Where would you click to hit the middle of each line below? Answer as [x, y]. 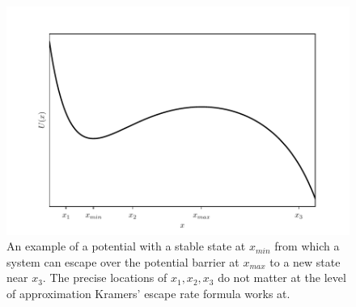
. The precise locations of [105, 278]
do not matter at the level [282, 278]
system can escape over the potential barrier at [123, 261]
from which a [307, 246]
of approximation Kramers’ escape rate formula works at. [148, 294]
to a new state [305, 261]
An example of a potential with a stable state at [126, 246]
